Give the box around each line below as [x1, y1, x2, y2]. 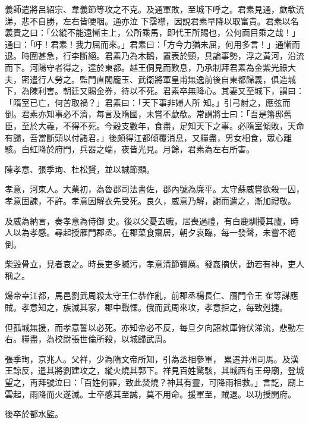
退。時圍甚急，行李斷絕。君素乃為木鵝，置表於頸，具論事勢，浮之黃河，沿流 [5, 49, 304, 62]
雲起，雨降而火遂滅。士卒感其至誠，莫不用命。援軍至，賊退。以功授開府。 [5, 387, 296, 400]
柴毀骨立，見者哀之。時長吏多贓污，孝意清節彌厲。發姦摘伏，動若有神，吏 [5, 258, 296, 270]
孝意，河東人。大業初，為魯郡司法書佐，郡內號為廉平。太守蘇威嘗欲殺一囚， [5, 183, 304, 195]
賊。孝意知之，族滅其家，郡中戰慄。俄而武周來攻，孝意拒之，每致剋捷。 [5, 301, 288, 314]
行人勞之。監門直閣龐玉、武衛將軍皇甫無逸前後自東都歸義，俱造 [37, 73, 288, 85]
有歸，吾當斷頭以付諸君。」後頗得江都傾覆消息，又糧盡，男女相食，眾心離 [5, 131, 292, 143]
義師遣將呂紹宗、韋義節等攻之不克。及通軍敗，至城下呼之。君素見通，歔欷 [5, 3, 296, 15]
